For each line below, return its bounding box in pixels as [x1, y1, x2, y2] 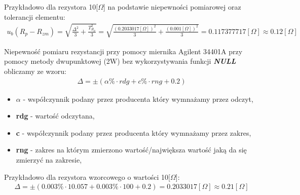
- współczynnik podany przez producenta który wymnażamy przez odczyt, [23, 93, 253, 104]
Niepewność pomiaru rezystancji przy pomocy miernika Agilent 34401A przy [4, 46, 243, 56]
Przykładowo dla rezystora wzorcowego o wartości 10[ [4, 171, 170, 182]
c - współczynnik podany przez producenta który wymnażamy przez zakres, [16, 127, 251, 138]
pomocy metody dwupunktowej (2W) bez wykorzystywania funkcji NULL [4, 56, 236, 66]
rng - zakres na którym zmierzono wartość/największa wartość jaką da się [16, 144, 247, 155]
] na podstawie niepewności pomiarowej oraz [103, 2, 241, 12]
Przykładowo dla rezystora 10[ [4, 2, 98, 12]
